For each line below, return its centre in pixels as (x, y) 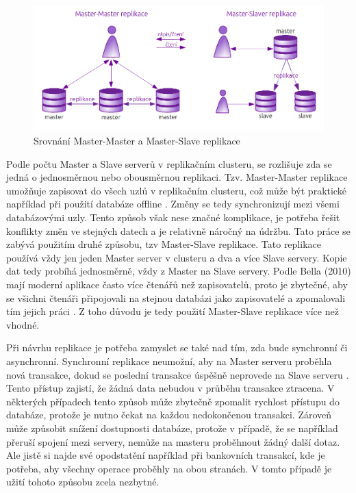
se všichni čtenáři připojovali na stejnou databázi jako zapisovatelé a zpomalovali (176, 298)
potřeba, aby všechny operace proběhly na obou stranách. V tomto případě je (169, 468)
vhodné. (23, 324)
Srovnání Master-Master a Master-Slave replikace (137, 141)
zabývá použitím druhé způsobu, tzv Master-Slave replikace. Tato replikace (164, 244)
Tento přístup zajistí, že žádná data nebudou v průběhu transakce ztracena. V (170, 388)
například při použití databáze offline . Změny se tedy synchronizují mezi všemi (173, 204)
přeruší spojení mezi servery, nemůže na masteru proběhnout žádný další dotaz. (173, 441)
